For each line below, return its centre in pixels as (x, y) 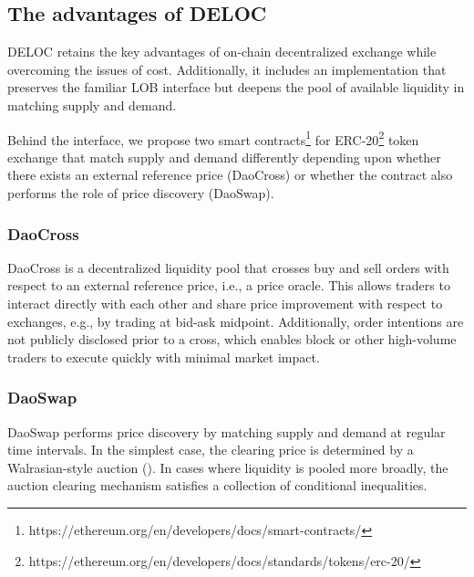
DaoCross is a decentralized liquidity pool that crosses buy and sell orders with (228, 267)
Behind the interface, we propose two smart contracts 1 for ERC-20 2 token (213, 138)
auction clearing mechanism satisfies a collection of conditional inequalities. (217, 485)
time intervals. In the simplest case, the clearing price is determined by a (211, 450)
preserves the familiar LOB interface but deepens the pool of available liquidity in (236, 87)
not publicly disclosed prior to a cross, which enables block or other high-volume (232, 339)
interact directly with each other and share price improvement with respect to (225, 304)
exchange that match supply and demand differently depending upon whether (224, 157)
